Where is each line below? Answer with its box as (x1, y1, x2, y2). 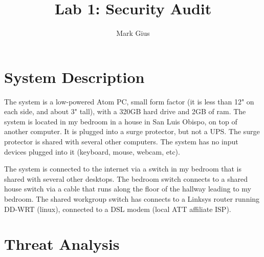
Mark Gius (116, 28, 150, 38)
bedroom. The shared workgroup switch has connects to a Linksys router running (4, 194, 260, 204)
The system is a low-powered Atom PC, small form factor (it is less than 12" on (4, 96, 254, 106)
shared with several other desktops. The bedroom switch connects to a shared (4, 173, 248, 184)
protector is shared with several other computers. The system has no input (4, 136, 238, 147)
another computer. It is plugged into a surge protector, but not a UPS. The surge (4, 126, 260, 137)
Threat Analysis (4, 233, 120, 254)
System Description (4, 66, 145, 87)
